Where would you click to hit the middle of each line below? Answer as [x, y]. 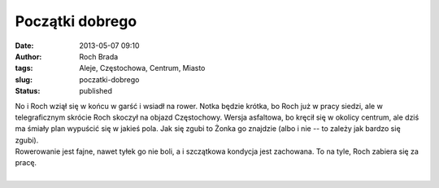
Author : [28, 56]
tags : [24, 68]
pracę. [26, 163]
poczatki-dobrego [109, 79]
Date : [24, 46]
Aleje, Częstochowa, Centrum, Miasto [142, 68]
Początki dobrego [76, 21]
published [96, 91]
